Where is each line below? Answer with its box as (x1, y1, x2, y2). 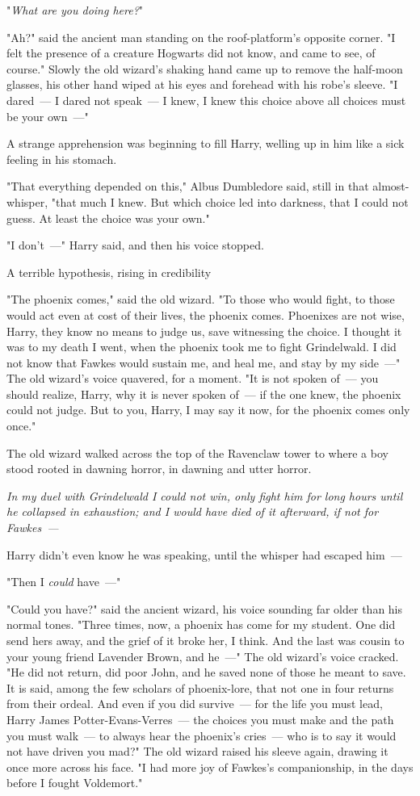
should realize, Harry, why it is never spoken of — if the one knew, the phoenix (6, 385, 401, 402)
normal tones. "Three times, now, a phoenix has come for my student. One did (6, 616, 396, 633)
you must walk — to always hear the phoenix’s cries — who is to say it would (6, 727, 397, 744)
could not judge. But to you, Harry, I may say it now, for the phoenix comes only (6, 401, 410, 418)
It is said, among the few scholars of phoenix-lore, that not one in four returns (6, 679, 394, 696)
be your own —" (6, 107, 89, 124)
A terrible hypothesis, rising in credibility (6, 263, 212, 280)
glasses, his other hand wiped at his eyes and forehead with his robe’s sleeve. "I (6, 76, 398, 93)
